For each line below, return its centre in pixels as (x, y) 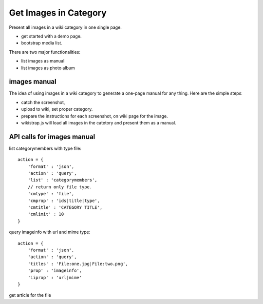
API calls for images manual (52, 137)
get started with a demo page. (51, 36)
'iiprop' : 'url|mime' (55, 277)
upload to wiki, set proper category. (57, 109)
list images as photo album (48, 68)
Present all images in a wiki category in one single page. (65, 27)
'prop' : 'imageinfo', (55, 271)
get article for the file (30, 295)
